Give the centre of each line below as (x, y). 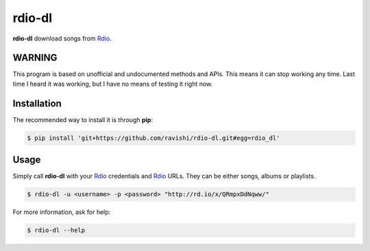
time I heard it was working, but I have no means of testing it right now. (113, 84)
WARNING (35, 58)
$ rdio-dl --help (56, 230)
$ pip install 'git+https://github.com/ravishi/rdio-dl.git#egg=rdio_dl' (153, 138)
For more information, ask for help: (62, 212)
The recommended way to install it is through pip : (83, 119)
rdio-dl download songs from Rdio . (62, 38)
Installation (37, 103)
